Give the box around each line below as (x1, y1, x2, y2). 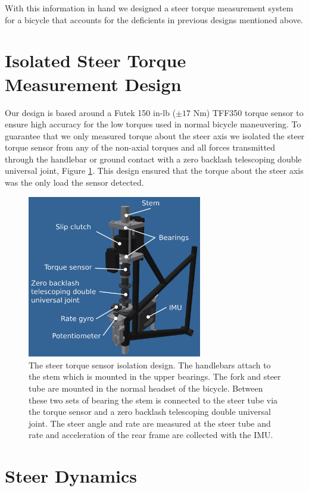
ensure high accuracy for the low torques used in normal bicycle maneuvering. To (5, 118, 301, 130)
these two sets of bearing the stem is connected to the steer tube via (29, 393, 278, 406)
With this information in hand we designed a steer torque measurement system (5, 2, 294, 14)
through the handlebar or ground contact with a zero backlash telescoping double (5, 152, 302, 165)
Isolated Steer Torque (5, 48, 186, 73)
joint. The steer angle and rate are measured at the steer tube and (29, 417, 271, 429)
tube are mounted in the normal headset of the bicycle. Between (29, 382, 263, 394)
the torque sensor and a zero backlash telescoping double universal (29, 405, 271, 418)
